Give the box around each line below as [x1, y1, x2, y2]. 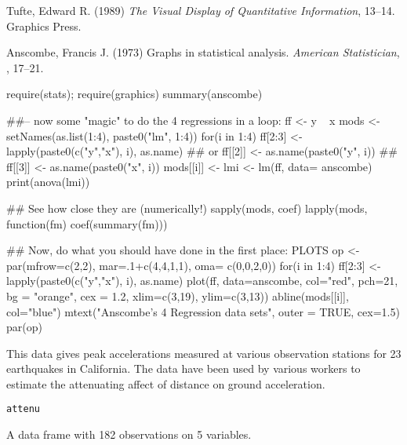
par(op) [6, 319, 42, 335]
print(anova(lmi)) [6, 173, 90, 190]
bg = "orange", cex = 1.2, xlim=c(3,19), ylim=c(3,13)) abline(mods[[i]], [6, 287, 349, 304]
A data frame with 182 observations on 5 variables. [6, 426, 252, 443]
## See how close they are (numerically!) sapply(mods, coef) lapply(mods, [6, 199, 368, 216]
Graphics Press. [6, 17, 82, 34]
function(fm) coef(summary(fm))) [6, 215, 168, 232]
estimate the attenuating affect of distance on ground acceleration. [6, 375, 325, 392]
